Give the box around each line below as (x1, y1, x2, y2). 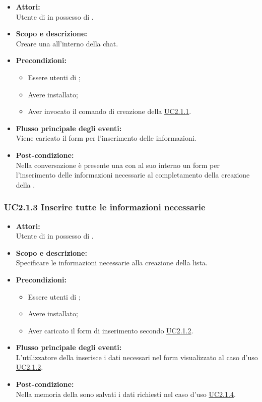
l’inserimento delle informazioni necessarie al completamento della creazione (16, 169, 250, 180)
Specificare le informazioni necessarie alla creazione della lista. (16, 257, 208, 268)
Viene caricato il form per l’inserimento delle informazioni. (16, 133, 196, 143)
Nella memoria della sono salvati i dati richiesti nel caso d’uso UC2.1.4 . (16, 388, 236, 399)
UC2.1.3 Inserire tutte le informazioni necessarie (4, 201, 206, 213)
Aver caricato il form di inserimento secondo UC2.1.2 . (28, 325, 193, 335)
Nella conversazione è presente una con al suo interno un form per (16, 159, 220, 170)
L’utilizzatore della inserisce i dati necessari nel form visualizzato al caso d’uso (16, 352, 258, 362)
